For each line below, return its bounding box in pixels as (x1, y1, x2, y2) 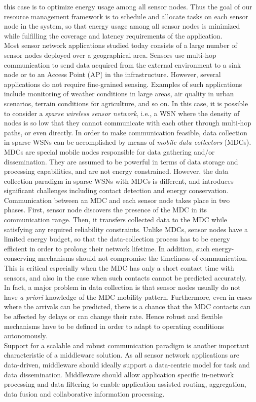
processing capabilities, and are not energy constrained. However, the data (4, 166, 229, 176)
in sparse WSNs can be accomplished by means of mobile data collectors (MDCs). (4, 137, 251, 147)
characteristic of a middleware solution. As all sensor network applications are (4, 350, 240, 360)
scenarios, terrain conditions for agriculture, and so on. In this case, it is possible (4, 98, 248, 108)
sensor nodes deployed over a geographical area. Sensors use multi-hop (4, 49, 216, 60)
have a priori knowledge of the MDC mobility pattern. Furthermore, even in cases (4, 291, 252, 302)
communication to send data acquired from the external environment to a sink (4, 59, 241, 70)
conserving (4, 253, 36, 263)
